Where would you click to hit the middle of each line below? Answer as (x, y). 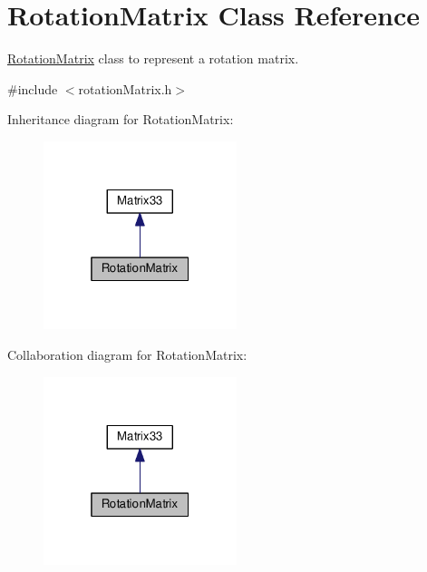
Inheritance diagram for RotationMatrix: (121, 119)
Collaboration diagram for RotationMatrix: (127, 355)
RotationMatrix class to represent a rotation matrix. (153, 58)
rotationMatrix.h (125, 88)
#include (33, 88)
